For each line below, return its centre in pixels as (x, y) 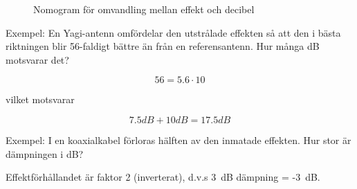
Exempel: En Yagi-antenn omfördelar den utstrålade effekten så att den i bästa (173, 32)
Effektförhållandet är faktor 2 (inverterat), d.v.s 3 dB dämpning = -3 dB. (163, 177)
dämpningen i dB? (45, 153)
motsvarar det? (37, 59)
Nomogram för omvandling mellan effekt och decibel (144, 9)
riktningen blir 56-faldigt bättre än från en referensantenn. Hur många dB (163, 46)
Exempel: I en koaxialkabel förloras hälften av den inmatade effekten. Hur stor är (178, 139)
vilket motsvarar (40, 99)
